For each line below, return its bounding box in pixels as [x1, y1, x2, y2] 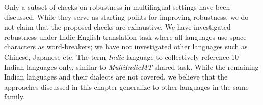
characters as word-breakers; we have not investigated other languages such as [4, 41, 248, 52]
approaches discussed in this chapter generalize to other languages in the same [4, 81, 249, 92]
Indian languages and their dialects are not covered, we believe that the [4, 71, 228, 82]
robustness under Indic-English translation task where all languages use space [4, 31, 247, 42]
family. [4, 91, 25, 102]
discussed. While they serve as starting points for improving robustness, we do [4, 11, 249, 22]
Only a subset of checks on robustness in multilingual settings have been [4, 2, 230, 12]
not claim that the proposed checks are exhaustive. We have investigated [4, 21, 231, 32]
